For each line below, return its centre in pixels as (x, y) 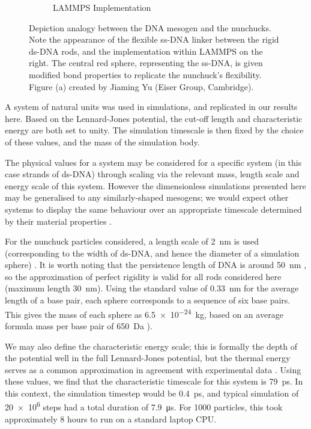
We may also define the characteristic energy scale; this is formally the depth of (151, 346)
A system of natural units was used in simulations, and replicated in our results (151, 107)
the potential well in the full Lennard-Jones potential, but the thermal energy (148, 358)
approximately (31, 418)
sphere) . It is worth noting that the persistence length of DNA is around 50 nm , (156, 265)
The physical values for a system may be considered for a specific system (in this (153, 162)
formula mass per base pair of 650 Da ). (79, 325)
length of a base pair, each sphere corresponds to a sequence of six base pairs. (148, 300)
